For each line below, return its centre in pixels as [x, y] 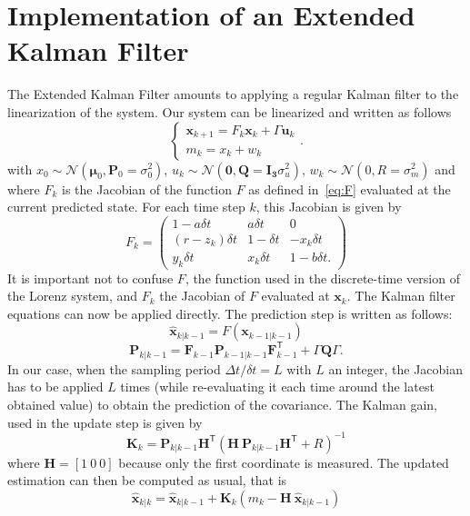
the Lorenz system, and [73, 296]
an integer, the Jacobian [396, 368]
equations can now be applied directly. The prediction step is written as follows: [230, 313]
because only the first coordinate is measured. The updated [284, 462]
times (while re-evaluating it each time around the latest [277, 387]
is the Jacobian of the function [147, 189]
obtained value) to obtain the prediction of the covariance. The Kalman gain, [222, 404]
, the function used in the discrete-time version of [322, 278]
